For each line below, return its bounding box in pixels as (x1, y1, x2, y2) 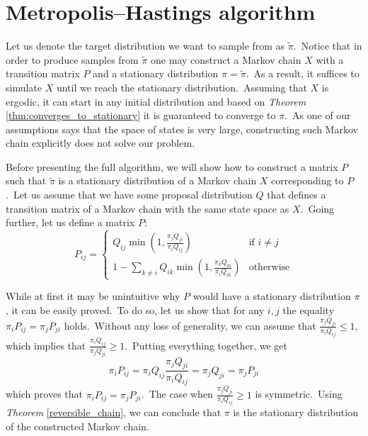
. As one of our (284, 108, 351, 123)
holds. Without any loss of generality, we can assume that (64, 318, 316, 332)
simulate (6, 79, 42, 94)
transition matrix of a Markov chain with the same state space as (6, 201, 289, 216)
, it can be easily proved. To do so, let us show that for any (6, 303, 265, 317)
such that (6, 173, 47, 188)
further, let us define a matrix (6, 215, 135, 230)
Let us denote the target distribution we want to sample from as (6, 38, 285, 53)
